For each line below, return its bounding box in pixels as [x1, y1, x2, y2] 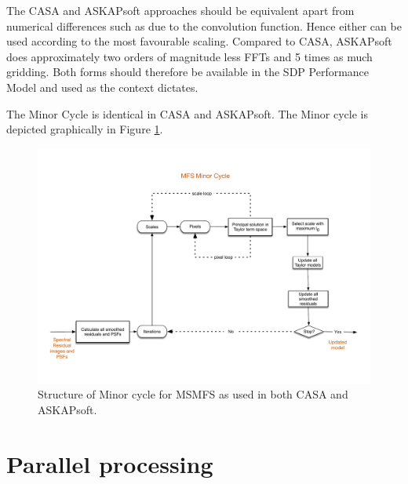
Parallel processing [6, 447, 213, 479]
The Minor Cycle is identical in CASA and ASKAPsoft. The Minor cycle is [6, 105, 368, 122]
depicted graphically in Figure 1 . [6, 121, 163, 137]
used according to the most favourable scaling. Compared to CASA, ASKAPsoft [6, 33, 392, 49]
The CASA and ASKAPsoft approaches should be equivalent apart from [6, 2, 355, 18]
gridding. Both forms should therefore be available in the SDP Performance [6, 64, 370, 80]
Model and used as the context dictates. [6, 78, 199, 95]
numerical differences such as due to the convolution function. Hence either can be [6, 17, 402, 34]
